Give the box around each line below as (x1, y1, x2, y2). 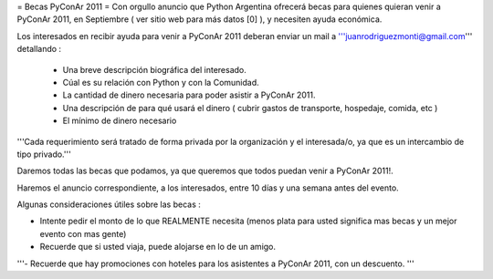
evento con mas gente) (39, 228, 127, 239)
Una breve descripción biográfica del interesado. (62, 64, 246, 75)
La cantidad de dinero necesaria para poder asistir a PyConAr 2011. (62, 89, 316, 100)
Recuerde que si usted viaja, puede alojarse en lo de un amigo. (39, 242, 277, 253)
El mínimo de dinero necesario (62, 115, 177, 127)
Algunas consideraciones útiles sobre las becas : (16, 199, 201, 210)
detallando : (16, 44, 62, 55)
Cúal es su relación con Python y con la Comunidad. (62, 77, 259, 88)
